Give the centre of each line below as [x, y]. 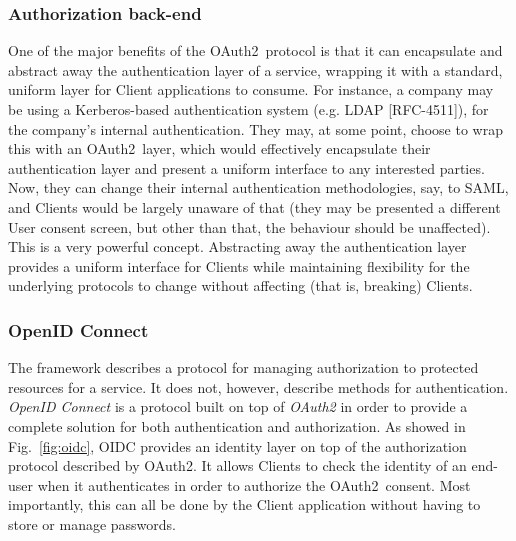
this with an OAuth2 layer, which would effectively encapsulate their [219, 148]
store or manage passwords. [92, 523]
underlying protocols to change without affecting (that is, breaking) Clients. [240, 285]
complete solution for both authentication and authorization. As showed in [237, 425]
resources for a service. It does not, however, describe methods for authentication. [258, 386]
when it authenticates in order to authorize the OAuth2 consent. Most [254, 484]
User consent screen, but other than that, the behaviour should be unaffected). [249, 226]
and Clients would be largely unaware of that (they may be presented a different [254, 206]
